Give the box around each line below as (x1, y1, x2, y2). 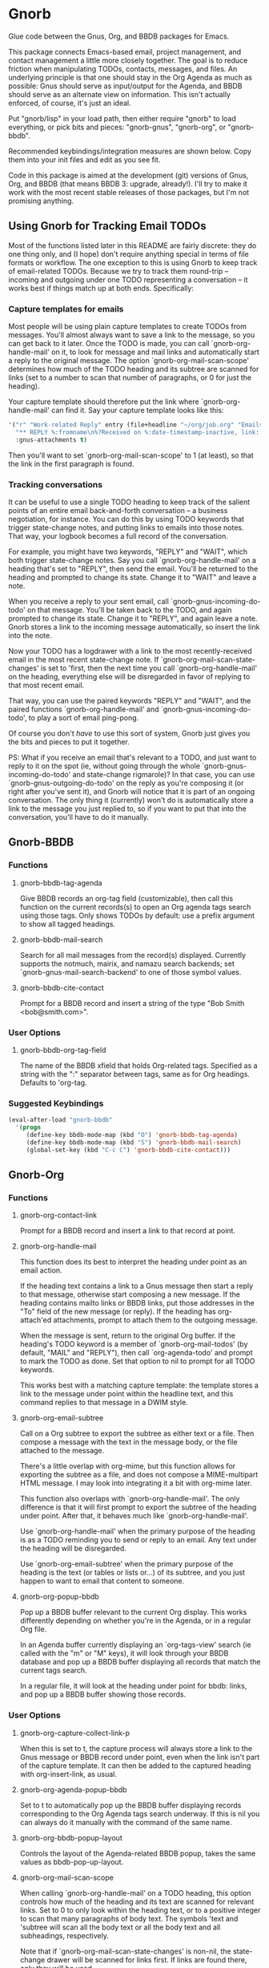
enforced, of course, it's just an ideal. (8, 98, 132, 108)
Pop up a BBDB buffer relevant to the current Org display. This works (19, 1607, 247, 1617)
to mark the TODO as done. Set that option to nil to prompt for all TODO (19, 1356, 255, 1366)
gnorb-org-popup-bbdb (19, 1591, 100, 1602)
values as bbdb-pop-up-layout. (19, 1856, 124, 1867)
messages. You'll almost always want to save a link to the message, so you (8, 330, 255, 340)
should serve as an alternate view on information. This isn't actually (8, 89, 231, 99)
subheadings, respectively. (19, 1930, 110, 1940)
